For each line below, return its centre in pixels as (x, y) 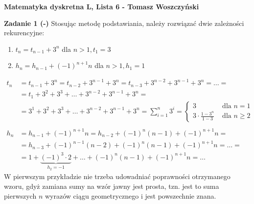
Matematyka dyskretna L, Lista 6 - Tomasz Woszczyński (102, 6)
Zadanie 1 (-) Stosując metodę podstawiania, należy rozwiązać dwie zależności (124, 23)
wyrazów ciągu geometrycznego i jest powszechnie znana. (130, 195)
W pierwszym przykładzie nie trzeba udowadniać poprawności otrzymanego (117, 176)
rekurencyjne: (24, 33)
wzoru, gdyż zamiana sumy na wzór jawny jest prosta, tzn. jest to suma (112, 186)
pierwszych (20, 195)
